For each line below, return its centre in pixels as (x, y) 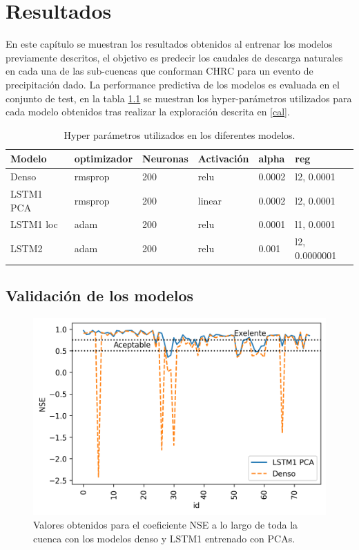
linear (210, 200)
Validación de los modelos (100, 295)
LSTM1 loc (34, 224)
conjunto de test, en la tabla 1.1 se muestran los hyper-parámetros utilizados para (179, 98)
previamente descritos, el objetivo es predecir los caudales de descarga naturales (174, 57)
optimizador (104, 159)
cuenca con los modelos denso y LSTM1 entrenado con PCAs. (164, 538)
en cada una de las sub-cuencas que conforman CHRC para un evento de (159, 71)
